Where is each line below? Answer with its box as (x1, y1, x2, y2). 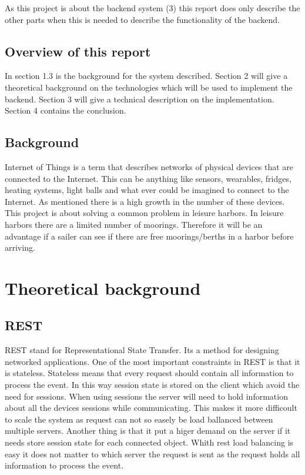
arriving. (5, 241, 35, 254)
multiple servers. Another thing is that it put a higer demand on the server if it (5, 424, 291, 437)
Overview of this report (5, 42, 151, 60)
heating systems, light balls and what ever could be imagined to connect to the (5, 184, 289, 196)
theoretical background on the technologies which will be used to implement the (5, 81, 293, 93)
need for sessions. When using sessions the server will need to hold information (5, 390, 288, 402)
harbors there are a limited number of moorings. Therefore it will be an (5, 218, 263, 230)
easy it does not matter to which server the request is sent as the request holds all (5, 447, 300, 460)
